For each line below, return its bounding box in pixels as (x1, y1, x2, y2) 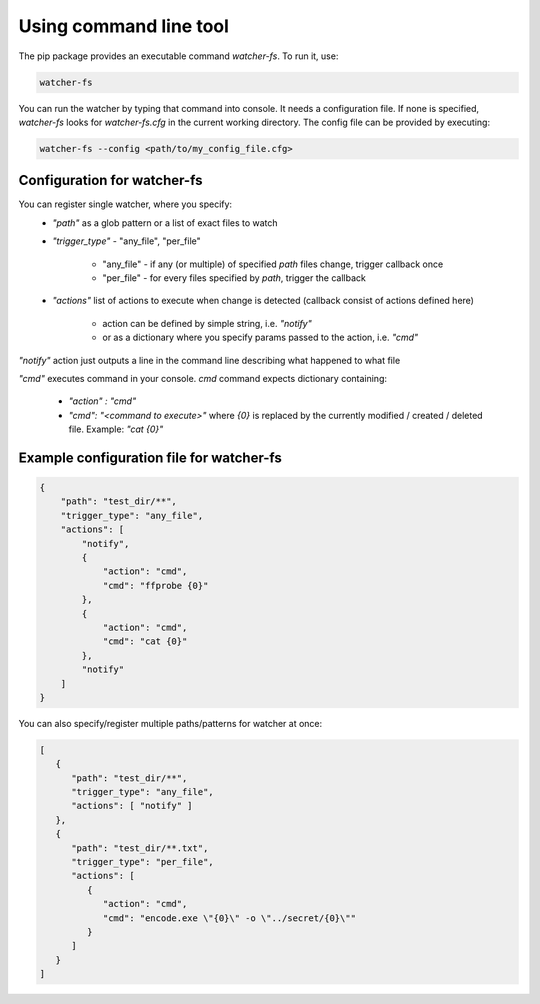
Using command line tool (18, 15, 230, 37)
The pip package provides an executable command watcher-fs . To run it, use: (18, 50, 339, 62)
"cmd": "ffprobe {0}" (102, 580, 209, 591)
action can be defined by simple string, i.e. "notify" (102, 317, 312, 329)
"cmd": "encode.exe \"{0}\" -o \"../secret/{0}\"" (102, 912, 357, 924)
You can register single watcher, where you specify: (18, 198, 233, 210)
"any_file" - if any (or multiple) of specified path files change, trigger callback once (102, 258, 444, 270)
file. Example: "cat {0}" (68, 423, 164, 435)
